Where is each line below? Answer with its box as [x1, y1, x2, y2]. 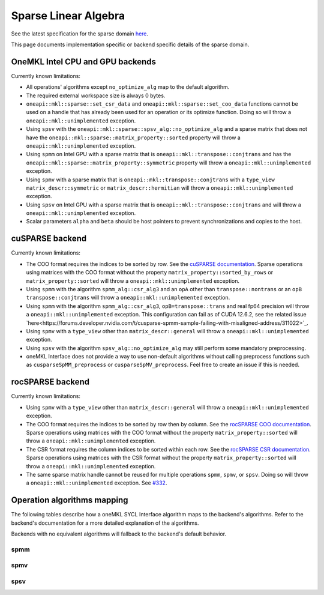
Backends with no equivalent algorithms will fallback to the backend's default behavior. [11, 530, 227, 537]
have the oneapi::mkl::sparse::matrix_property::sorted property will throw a [26, 134, 241, 141]
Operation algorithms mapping [11, 495, 128, 506]
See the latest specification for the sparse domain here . [11, 30, 149, 37]
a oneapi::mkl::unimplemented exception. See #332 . [26, 479, 167, 486]
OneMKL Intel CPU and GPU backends [11, 56, 156, 67]
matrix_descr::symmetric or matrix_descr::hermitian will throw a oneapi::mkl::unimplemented [26, 184, 293, 192]
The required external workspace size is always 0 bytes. [26, 92, 166, 99]
